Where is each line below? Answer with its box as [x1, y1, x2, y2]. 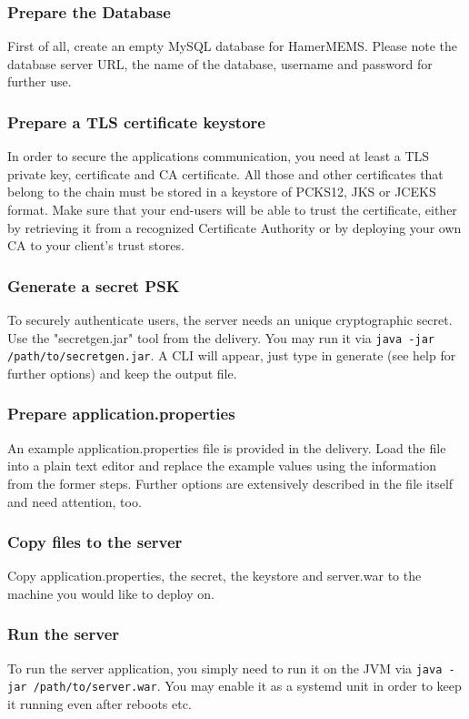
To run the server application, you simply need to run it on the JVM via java [7, 658, 443, 677]
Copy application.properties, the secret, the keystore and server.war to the [7, 566, 422, 585]
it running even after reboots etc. [7, 694, 192, 714]
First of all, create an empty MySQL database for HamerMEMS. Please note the [7, 36, 458, 56]
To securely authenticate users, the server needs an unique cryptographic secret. [7, 310, 453, 329]
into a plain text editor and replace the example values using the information [7, 456, 437, 475]
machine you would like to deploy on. [7, 583, 215, 603]
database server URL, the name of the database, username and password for [7, 54, 433, 73]
